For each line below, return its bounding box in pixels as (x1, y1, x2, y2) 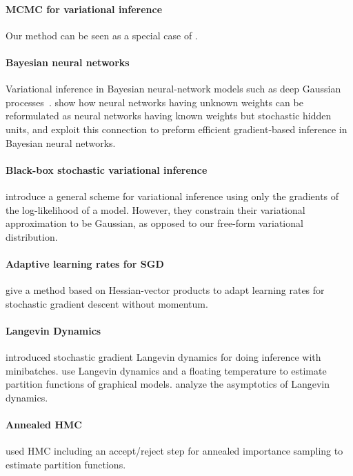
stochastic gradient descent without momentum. (6, 296, 208, 310)
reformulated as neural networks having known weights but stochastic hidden (6, 108, 332, 123)
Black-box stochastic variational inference (6, 162, 208, 177)
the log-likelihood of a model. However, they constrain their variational (6, 202, 305, 217)
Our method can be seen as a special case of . (6, 28, 198, 42)
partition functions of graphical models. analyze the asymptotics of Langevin (6, 377, 330, 391)
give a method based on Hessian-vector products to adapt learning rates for (6, 283, 325, 297)
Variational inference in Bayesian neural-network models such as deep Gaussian (6, 81, 341, 96)
